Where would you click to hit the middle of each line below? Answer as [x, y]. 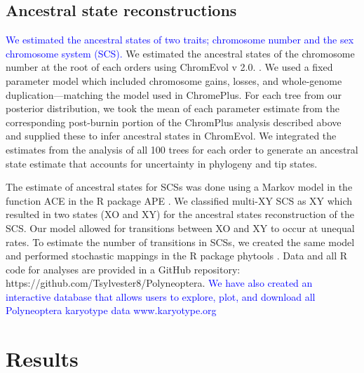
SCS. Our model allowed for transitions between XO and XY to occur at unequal [180, 228]
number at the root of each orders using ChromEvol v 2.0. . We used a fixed [169, 67]
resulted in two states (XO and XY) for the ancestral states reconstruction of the [180, 214]
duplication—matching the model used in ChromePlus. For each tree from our [174, 94]
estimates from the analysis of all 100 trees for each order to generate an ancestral [182, 149]
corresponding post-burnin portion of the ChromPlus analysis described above [174, 122]
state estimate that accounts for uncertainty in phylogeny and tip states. [162, 163]
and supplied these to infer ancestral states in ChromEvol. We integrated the [171, 136]
